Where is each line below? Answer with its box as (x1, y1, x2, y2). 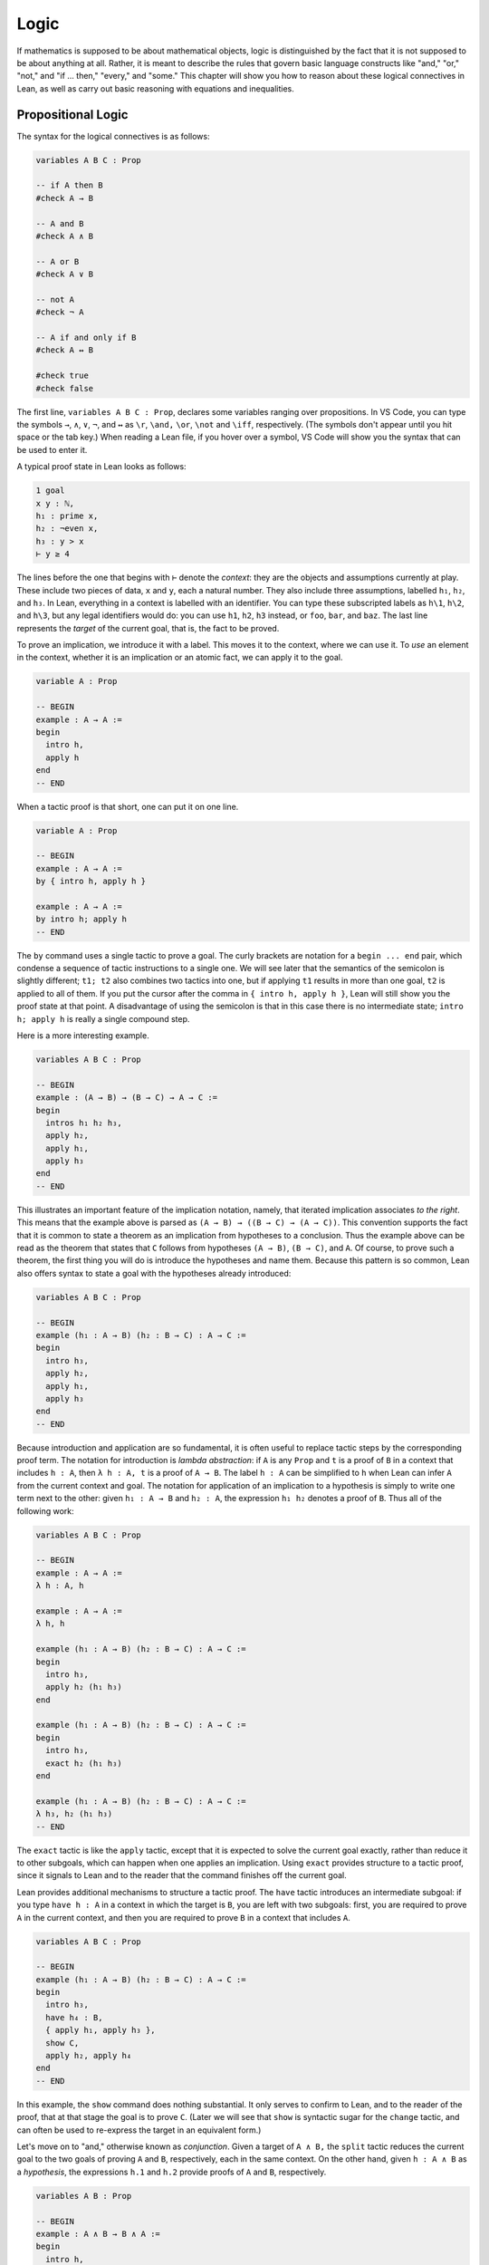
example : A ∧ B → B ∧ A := (35, 2229, 160, 2239)
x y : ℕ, (35, 498, 75, 508)
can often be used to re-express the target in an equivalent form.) (16, 2125, 262, 2135)
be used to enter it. (16, 444, 88, 455)
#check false (35, 383, 94, 393)
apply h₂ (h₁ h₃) (45, 1682, 122, 1692)
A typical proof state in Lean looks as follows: (16, 461, 187, 472)
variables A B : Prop (35, 2191, 132, 2201)
